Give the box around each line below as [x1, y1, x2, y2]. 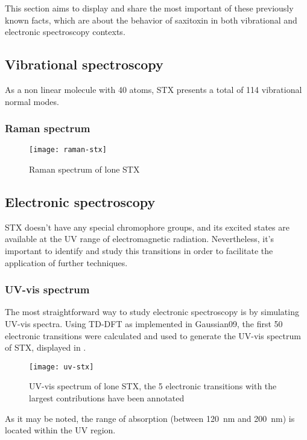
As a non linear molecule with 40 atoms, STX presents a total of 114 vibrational [5, 83, 302, 95]
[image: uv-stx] [29, 362, 94, 371]
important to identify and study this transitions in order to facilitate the [5, 244, 273, 257]
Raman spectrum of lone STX [29, 163, 140, 176]
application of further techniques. [5, 256, 128, 269]
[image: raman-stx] [29, 145, 107, 155]
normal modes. [5, 95, 59, 107]
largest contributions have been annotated [29, 392, 185, 404]
